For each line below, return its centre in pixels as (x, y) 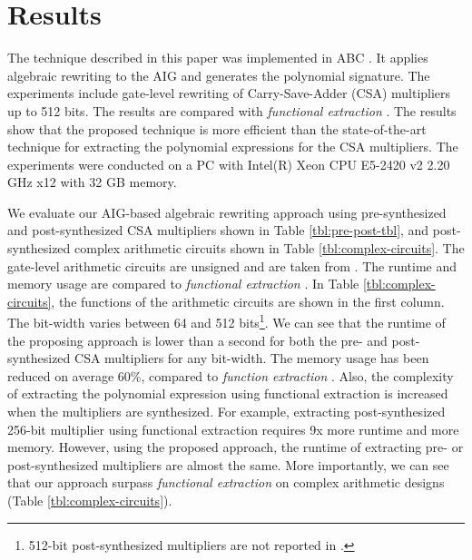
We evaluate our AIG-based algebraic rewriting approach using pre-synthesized (227, 212)
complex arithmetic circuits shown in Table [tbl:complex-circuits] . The (270, 248)
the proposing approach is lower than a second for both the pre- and (197, 340)
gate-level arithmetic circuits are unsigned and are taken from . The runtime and (232, 265)
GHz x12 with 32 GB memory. (92, 182)
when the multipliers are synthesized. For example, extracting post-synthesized (226, 412)
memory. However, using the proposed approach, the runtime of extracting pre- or (236, 447)
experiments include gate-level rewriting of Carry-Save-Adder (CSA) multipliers (229, 93)
